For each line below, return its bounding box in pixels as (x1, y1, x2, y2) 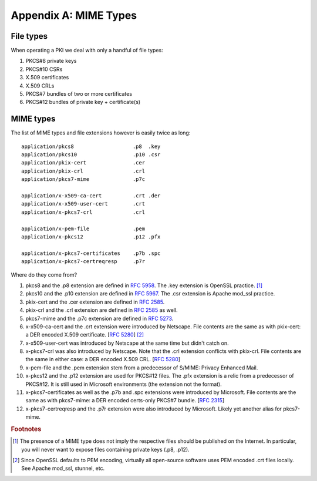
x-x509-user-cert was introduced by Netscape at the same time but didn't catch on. (25, 339, 229, 347)
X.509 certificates (25, 74, 69, 81)
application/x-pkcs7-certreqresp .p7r (21, 258, 146, 265)
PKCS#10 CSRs (25, 65, 63, 73)
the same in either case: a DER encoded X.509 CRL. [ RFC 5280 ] (25, 356, 181, 363)
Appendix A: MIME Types (11, 9, 137, 22)
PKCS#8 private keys (25, 58, 77, 65)
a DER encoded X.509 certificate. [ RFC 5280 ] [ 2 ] (25, 331, 144, 338)
